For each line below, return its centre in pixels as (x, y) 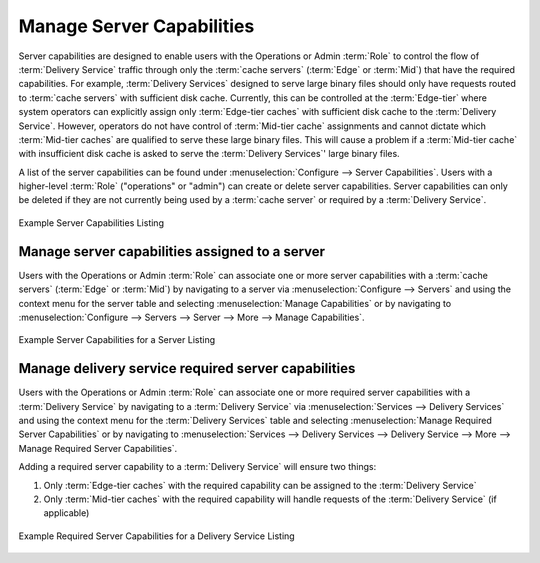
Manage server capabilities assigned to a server (171, 251)
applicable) (66, 513)
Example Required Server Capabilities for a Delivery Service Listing (156, 536)
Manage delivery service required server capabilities (187, 368)
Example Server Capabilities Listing (91, 222)
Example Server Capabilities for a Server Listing (117, 340)
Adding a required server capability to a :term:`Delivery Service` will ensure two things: (197, 467)
